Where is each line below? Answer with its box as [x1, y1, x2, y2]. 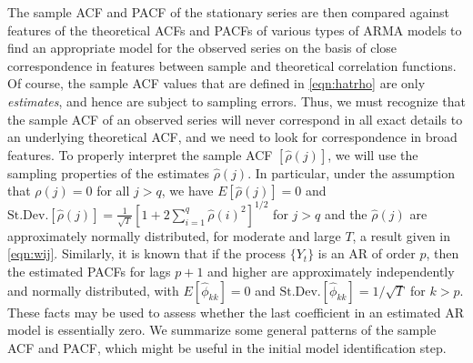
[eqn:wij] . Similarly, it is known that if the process [7, 244, 287, 263]
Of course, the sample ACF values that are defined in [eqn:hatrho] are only [7, 74, 426, 93]
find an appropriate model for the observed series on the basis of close [7, 38, 398, 57]
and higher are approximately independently [207, 262, 455, 281]
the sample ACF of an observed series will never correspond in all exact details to [7, 109, 463, 128]
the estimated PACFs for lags [7, 262, 171, 281]
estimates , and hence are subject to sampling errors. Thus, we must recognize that [7, 91, 466, 110]
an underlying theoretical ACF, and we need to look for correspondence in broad [7, 127, 458, 146]
